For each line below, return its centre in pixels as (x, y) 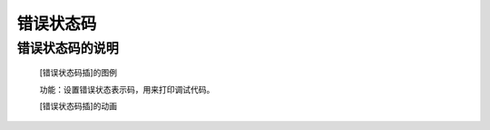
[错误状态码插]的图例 (78, 73)
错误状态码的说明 (68, 48)
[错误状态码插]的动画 (78, 105)
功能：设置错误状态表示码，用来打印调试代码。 (127, 89)
